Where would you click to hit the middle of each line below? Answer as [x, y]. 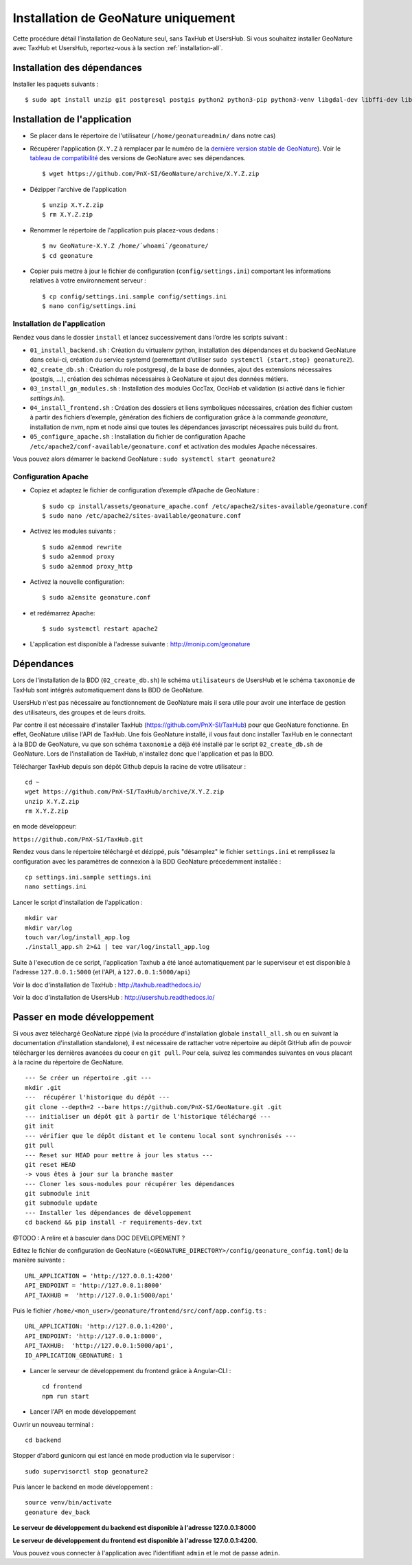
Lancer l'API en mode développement [83, 1412]
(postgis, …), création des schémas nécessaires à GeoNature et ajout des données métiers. [159, 379]
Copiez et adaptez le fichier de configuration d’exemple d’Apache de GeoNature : [145, 490]
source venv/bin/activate [69, 1503]
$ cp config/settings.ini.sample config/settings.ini [134, 296]
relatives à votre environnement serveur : [88, 281]
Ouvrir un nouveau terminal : [53, 1424]
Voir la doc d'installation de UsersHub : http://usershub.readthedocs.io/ [114, 997]
